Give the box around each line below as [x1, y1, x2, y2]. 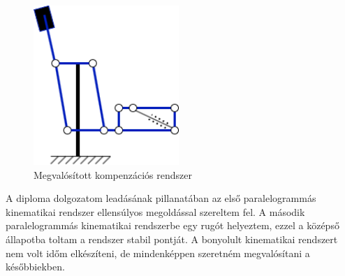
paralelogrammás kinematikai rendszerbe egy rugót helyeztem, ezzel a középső [6, 218, 339, 233]
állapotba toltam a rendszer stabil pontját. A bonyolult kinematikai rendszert [6, 232, 338, 247]
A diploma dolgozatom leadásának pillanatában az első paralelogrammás [6, 191, 316, 205]
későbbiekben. [6, 259, 65, 274]
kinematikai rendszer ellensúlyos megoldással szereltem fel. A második [6, 204, 305, 219]
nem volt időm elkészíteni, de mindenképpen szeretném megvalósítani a [6, 245, 310, 260]
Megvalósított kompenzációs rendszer [34, 167, 193, 182]
